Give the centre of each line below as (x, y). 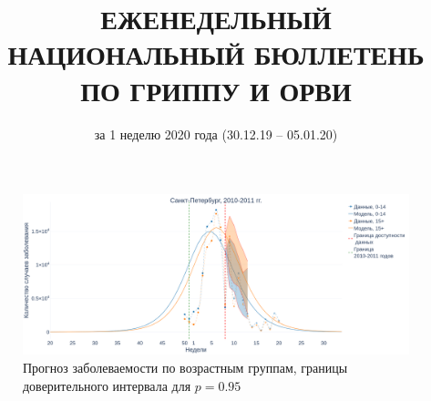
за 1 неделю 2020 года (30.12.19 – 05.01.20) (216, 134)
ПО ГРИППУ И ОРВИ (216, 90)
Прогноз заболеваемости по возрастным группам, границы (185, 368)
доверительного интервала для (107, 385)
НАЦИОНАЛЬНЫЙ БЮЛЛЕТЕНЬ (216, 54)
